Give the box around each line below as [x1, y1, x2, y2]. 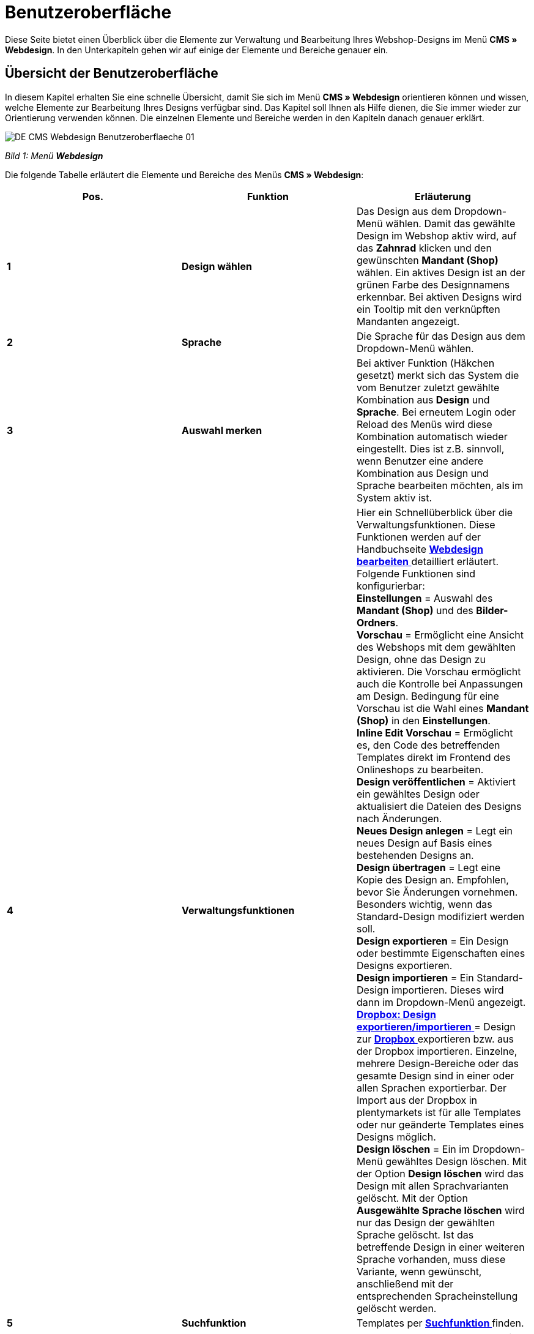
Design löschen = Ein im [356, 1142, 470, 1155]
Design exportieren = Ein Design [356, 934, 509, 947]
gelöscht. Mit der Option [356, 1191, 468, 1204]
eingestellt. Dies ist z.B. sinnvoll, [356, 442, 505, 455]
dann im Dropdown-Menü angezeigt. [356, 995, 526, 1008]
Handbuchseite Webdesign [356, 542, 483, 555]
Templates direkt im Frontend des [356, 751, 511, 763]
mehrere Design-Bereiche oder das [356, 1057, 519, 1070]
